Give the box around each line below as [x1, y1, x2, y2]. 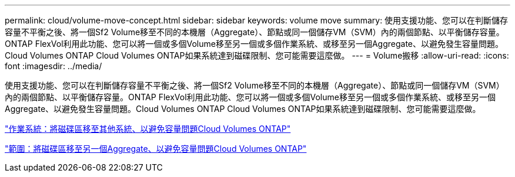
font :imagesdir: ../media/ [5, 61, 102, 71]
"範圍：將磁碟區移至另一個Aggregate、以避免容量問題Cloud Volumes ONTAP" [5, 144, 307, 154]
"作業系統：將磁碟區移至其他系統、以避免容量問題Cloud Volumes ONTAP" [5, 124, 291, 134]
